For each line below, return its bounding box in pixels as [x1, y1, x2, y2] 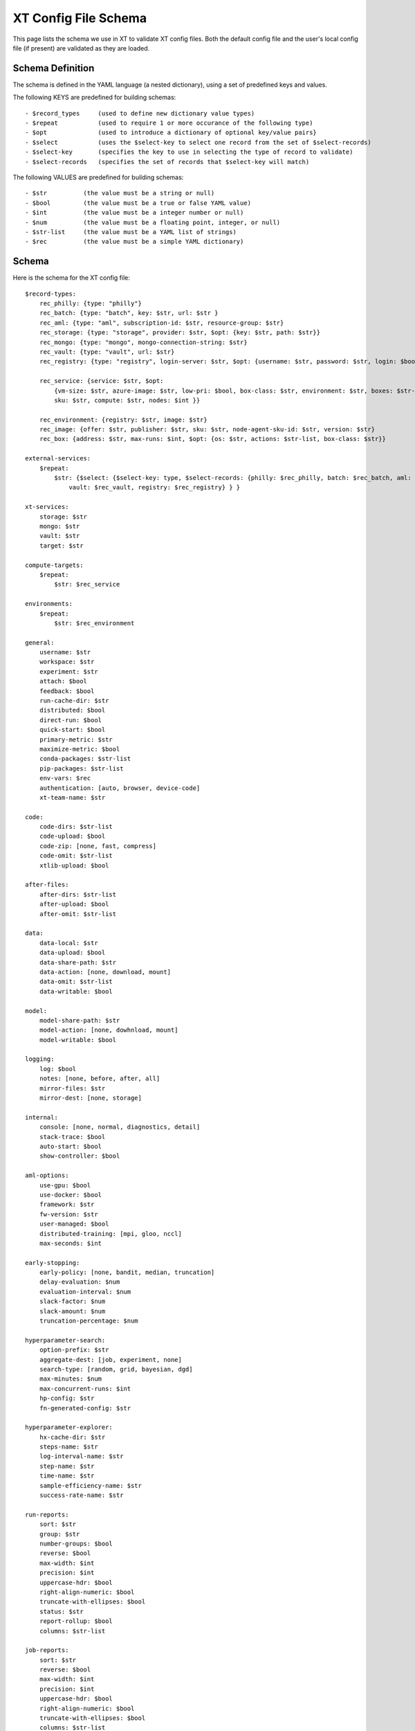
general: [25, 638, 55, 647]
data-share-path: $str [39, 958, 117, 966]
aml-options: [25, 1172, 69, 1180]
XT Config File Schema [12, 10, 147, 26]
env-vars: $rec [39, 774, 91, 782]
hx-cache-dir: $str [39, 1433, 106, 1441]
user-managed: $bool [39, 1220, 109, 1228]
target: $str [39, 541, 84, 550]
